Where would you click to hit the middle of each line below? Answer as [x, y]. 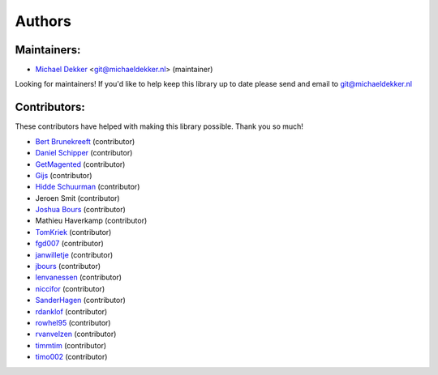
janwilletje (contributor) [74, 254]
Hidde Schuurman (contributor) [88, 187]
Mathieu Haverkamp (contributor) [91, 221]
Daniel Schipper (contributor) [84, 153]
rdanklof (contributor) [71, 311]
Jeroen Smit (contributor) [78, 198]
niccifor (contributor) [70, 288]
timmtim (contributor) [71, 345]
